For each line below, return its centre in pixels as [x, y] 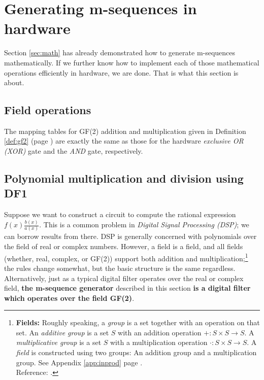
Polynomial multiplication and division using [124, 178]
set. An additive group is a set [62, 332]
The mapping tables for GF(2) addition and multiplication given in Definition [125, 131]
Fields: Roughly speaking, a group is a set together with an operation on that [138, 322]
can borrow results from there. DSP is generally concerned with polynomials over [130, 236]
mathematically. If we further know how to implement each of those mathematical [132, 62]
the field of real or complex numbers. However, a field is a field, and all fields [124, 246]
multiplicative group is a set [59, 342]
